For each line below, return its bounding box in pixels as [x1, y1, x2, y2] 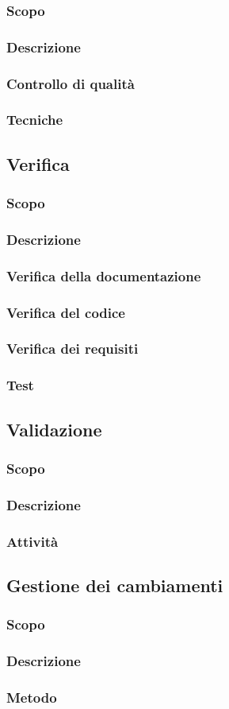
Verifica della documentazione [6, 265, 201, 285]
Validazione [6, 416, 102, 441]
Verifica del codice [6, 302, 125, 322]
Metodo [6, 687, 57, 707]
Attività [6, 531, 59, 551]
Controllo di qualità [6, 73, 135, 93]
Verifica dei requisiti [6, 339, 139, 358]
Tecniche [6, 110, 63, 130]
